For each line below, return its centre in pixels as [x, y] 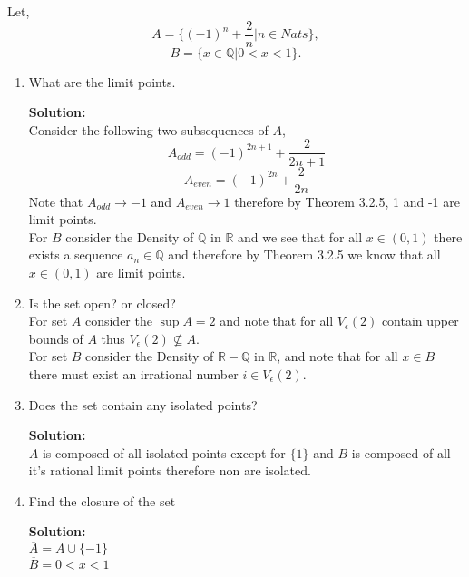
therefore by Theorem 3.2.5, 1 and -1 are [347, 201]
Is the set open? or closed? [102, 303]
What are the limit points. [102, 81]
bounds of [56, 338]
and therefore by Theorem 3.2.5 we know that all [304, 254]
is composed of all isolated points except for [164, 452]
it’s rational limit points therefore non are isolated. [170, 470]
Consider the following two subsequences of [148, 129]
